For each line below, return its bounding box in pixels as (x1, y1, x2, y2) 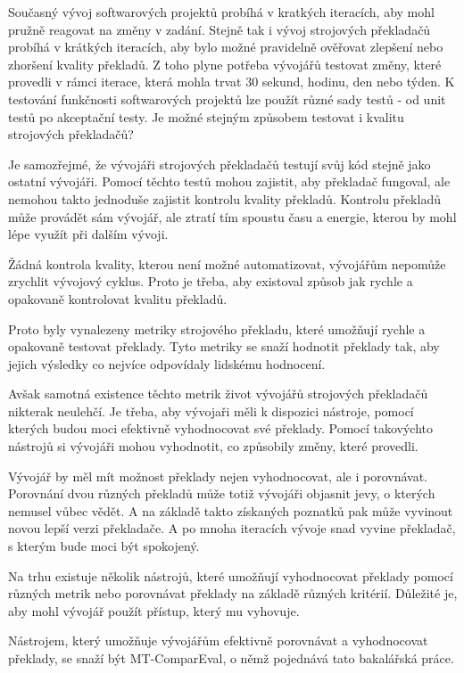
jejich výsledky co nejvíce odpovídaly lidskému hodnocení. (8, 354, 326, 373)
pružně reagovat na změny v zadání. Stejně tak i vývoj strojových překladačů (8, 20, 431, 38)
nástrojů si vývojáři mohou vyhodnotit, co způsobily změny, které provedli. (8, 437, 418, 456)
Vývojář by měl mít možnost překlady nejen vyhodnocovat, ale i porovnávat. (8, 466, 427, 485)
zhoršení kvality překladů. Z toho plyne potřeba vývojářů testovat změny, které (8, 54, 442, 73)
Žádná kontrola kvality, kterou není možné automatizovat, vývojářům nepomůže (8, 254, 446, 273)
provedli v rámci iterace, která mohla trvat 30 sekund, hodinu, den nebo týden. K (8, 72, 455, 91)
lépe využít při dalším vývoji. (8, 225, 169, 243)
